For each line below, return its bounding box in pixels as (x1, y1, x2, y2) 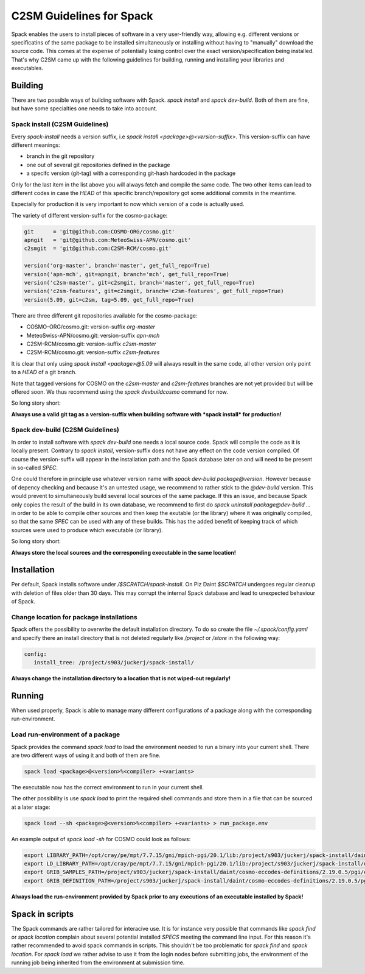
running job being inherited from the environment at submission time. (11, 959, 185, 966)
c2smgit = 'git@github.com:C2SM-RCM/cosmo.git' (24, 245, 172, 252)
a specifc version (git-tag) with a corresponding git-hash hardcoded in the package (26, 169, 236, 177)
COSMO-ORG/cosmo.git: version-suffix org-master (26, 323, 155, 330)
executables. (11, 65, 44, 72)
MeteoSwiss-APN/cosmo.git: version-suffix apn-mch (26, 332, 160, 339)
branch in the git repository (26, 152, 95, 160)
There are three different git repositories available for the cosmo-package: (11, 311, 198, 319)
